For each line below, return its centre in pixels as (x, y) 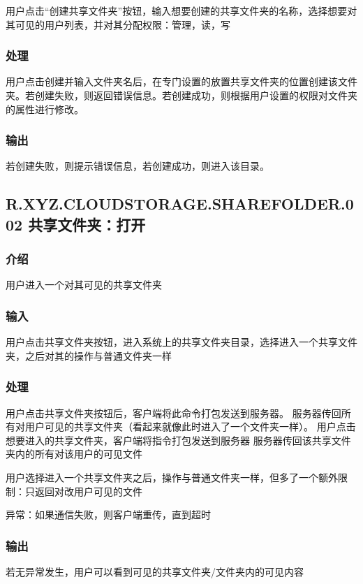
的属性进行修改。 (45, 109)
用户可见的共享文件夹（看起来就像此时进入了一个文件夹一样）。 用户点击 (190, 426)
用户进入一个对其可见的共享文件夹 (84, 285)
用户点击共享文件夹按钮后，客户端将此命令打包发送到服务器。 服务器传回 (173, 413)
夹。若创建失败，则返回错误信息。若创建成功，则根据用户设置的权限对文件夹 (181, 95)
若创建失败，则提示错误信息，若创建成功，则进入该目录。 (138, 166)
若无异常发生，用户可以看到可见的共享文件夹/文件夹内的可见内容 (155, 571)
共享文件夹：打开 (87, 224)
